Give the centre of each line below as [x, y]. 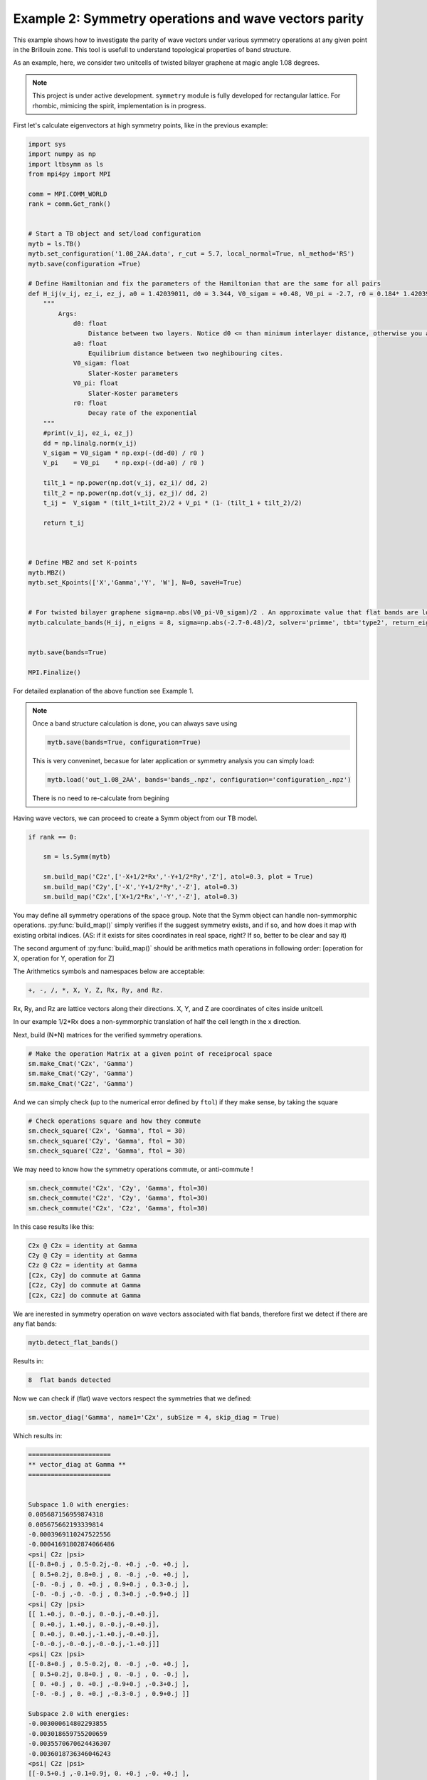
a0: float [90, 343]
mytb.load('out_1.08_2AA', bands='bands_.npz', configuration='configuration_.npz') [199, 780]
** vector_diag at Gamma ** [77, 1465]
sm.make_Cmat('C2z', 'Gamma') [81, 1083]
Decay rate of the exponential [142, 413]
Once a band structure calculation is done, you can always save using [135, 723]
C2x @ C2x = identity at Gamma [83, 1245]
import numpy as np [62, 154]
